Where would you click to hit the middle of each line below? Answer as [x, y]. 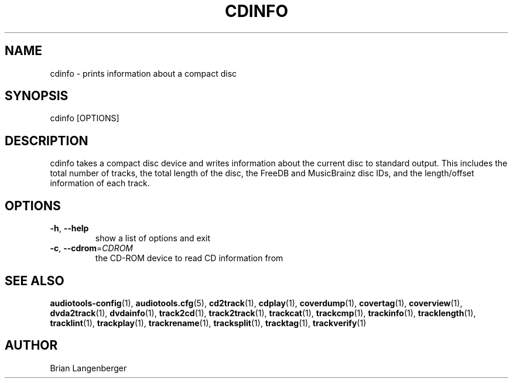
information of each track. [100, 183]
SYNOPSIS [37, 96]
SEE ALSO [35, 281]
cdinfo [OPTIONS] [85, 118]
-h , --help [69, 228]
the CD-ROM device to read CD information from [189, 258]
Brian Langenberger [88, 368]
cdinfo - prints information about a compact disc [143, 73]
